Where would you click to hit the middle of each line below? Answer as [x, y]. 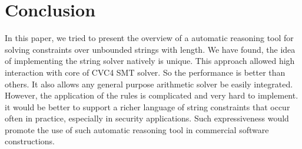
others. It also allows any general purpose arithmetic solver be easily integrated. [149, 84]
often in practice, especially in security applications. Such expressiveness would [147, 118]
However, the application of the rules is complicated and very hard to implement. [152, 95]
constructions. [30, 141]
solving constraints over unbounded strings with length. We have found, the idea [150, 49]
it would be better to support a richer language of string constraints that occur [147, 106]
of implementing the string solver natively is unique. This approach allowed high [150, 61]
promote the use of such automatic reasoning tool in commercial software [137, 129]
